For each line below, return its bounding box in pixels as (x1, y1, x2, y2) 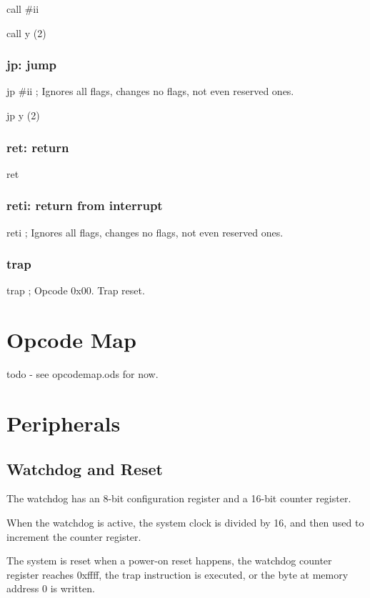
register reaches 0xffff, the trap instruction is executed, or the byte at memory (6, 567, 349, 582)
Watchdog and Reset (6, 457, 163, 479)
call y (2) (6, 25, 46, 40)
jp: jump (6, 56, 57, 74)
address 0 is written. (6, 581, 95, 596)
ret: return (6, 138, 69, 156)
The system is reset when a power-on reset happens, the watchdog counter (6, 553, 332, 568)
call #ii (6, 1, 39, 16)
